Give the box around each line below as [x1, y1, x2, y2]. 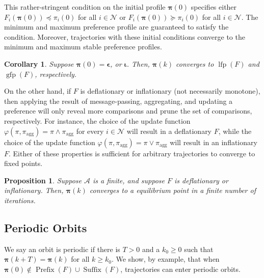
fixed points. [4, 158, 43, 169]
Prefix [35, 266, 55, 273]
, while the [218, 125, 252, 136]
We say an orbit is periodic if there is [4, 243, 120, 254]
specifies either [191, 2, 237, 12]
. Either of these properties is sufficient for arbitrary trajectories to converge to [9, 148, 255, 158]
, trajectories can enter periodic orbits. [120, 263, 241, 274]
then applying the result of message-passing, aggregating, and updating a [4, 95, 233, 106]
